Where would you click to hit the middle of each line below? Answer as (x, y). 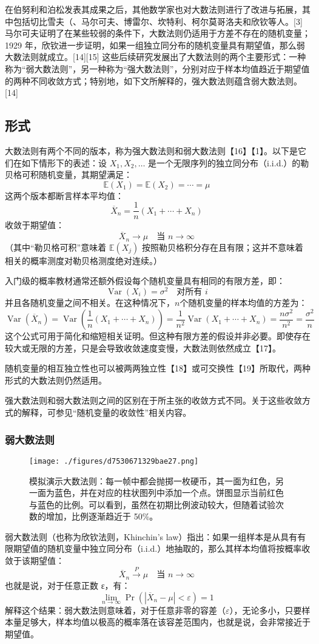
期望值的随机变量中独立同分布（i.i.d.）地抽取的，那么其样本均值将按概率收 (162, 548)
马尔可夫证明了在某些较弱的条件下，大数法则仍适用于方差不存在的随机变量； (158, 33)
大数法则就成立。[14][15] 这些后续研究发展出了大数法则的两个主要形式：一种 (156, 57)
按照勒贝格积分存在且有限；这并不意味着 (223, 247)
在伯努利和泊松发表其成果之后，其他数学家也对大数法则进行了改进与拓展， (153, 9)
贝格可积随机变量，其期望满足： (69, 175)
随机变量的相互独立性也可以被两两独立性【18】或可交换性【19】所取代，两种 (158, 368)
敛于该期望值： (35, 561)
